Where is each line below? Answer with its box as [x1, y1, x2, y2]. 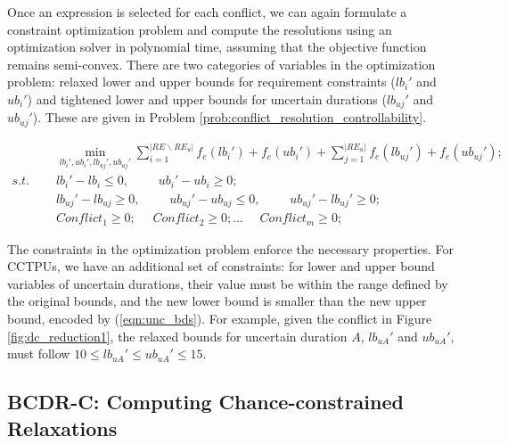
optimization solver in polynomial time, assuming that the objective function [7, 37, 427, 56]
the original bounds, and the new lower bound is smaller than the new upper [7, 292, 427, 310]
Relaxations [7, 414, 118, 441]
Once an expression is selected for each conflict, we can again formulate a [7, 3, 407, 21]
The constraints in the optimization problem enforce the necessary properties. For [7, 239, 454, 258]
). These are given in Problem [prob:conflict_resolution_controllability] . [32, 108, 427, 127]
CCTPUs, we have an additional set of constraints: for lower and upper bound [7, 257, 435, 275]
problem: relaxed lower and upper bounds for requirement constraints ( [7, 72, 396, 91]
